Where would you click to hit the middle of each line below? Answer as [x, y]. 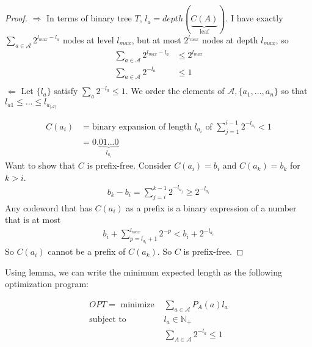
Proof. [16, 18]
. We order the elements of [175, 91]
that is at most [33, 220]
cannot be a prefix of [87, 251]
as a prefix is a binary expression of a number [211, 207]
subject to [108, 319]
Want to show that [40, 165]
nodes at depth [230, 39]
